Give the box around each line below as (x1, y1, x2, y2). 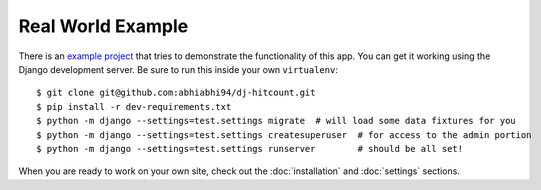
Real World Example (18, 15, 189, 37)
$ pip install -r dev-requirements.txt (36, 101, 232, 112)
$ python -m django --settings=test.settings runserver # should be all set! (36, 143, 464, 154)
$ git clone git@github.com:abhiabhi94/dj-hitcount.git (36, 87, 316, 99)
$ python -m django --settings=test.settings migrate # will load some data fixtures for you (36, 115, 517, 127)
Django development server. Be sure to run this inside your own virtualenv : (18, 63, 339, 75)
